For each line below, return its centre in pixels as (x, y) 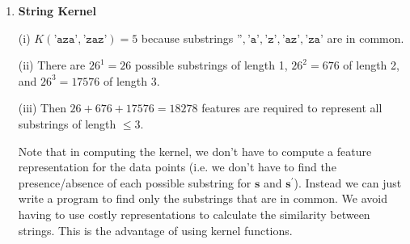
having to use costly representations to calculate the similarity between (194, 214)
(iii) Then (42, 108)
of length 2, (371, 65)
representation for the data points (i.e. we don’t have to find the (177, 167)
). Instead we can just (348, 182)
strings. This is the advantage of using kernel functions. (155, 230)
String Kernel (57, 11)
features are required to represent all (292, 108)
